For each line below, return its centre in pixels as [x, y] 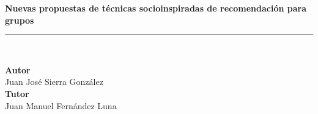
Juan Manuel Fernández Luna [61, 105]
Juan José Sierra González [54, 82]
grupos [20, 20]
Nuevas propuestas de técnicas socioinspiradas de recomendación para [156, 8]
